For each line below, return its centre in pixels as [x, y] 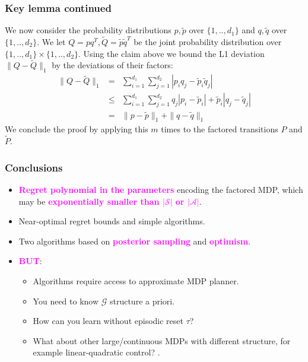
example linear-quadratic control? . [96, 352]
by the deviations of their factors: [112, 65]
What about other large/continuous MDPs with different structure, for [162, 340]
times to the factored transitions [220, 129]
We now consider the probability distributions [88, 30]
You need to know [66, 301]
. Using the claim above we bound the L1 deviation [172, 53]
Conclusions [34, 167]
